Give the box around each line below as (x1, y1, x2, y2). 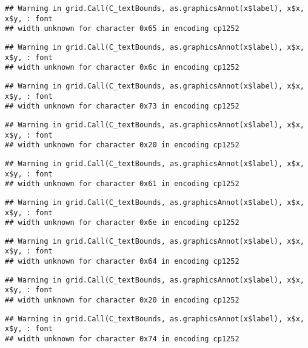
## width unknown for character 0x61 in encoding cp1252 (5, 179, 239, 189)
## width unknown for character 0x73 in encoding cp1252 (5, 102, 239, 111)
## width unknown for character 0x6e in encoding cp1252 (5, 218, 239, 227)
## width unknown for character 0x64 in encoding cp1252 (5, 257, 239, 266)
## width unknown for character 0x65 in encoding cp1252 (5, 24, 239, 33)
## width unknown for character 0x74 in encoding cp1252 (5, 335, 239, 344)
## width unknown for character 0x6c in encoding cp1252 (5, 63, 239, 72)
